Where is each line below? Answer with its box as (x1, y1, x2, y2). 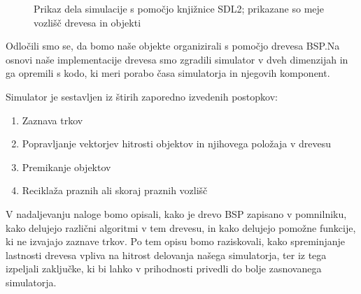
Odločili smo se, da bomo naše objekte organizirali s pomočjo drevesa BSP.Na (6, 38, 340, 53)
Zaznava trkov (22, 112, 83, 127)
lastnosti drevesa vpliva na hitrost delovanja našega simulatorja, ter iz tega (6, 247, 327, 262)
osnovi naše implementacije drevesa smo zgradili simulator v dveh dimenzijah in (6, 52, 348, 66)
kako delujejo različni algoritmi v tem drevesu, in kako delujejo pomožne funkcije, (6, 220, 356, 235)
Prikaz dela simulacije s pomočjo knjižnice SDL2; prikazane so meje (34, 1, 325, 15)
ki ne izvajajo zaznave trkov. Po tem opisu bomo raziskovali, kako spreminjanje (6, 234, 346, 249)
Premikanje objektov (22, 159, 111, 174)
